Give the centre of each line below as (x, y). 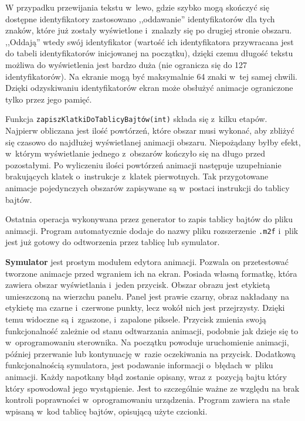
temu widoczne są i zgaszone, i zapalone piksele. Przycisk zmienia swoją (136, 319)
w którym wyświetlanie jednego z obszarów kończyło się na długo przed (135, 153)
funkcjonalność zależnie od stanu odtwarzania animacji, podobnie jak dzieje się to (152, 330)
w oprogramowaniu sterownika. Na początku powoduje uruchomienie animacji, (147, 342)
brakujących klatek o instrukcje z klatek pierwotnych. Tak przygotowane (137, 176)
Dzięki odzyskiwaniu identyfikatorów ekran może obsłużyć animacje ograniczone (149, 88)
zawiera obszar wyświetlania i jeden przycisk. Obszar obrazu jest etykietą (138, 285)
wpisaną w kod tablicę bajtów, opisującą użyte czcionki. (106, 411)
